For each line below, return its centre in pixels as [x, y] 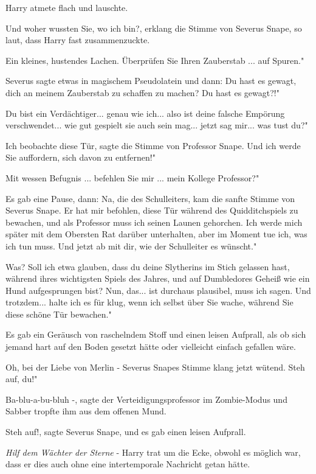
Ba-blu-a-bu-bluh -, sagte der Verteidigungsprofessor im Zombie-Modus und [146, 399]
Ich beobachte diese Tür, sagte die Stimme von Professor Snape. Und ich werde [153, 145]
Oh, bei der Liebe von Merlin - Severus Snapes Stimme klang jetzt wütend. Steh [155, 367]
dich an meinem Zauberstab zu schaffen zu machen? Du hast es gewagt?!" [143, 92]
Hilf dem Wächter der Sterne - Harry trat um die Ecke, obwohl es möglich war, [153, 452]
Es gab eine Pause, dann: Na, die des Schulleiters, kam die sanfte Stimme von [150, 198]
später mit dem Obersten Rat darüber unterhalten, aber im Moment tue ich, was [156, 234]
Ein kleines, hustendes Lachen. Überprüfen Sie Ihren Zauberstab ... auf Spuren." [155, 60]
